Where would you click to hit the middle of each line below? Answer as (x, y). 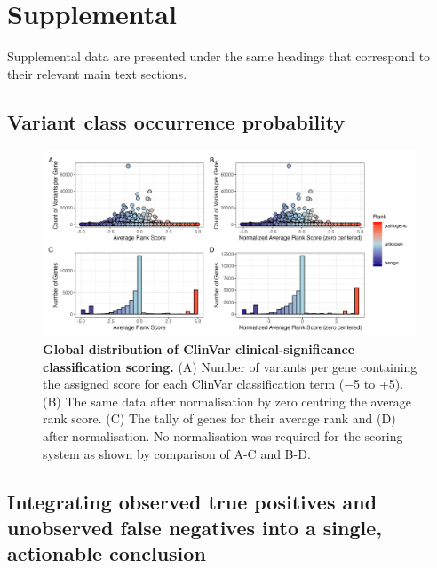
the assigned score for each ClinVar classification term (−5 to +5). (223, 384)
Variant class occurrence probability (176, 121)
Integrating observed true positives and (192, 501)
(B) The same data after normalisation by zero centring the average (227, 401)
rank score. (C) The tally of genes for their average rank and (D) (219, 418)
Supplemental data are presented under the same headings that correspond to (219, 56)
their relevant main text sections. (97, 73)
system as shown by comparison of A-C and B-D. (177, 453)
